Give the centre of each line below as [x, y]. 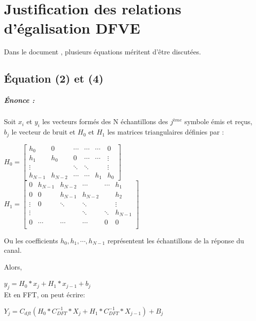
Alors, [13, 266]
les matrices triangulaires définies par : [165, 132]
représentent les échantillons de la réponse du [176, 240]
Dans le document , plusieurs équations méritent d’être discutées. [103, 52]
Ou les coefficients [31, 240]
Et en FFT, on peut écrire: [45, 295]
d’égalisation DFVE [72, 28]
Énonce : [19, 100]
